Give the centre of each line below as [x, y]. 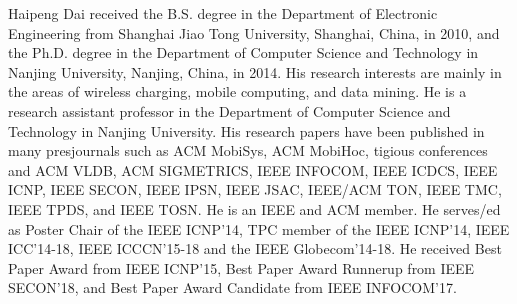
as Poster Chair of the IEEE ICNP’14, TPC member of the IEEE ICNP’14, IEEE [259, 228]
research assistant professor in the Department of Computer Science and [229, 110]
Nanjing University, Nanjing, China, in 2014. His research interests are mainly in [255, 71]
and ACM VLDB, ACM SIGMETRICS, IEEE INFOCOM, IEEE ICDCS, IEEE [253, 169]
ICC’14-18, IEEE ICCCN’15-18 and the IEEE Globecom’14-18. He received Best [255, 248]
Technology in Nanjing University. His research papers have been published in [246, 130]
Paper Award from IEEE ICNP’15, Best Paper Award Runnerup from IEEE [241, 267]
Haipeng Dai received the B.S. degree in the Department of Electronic [223, 13]
